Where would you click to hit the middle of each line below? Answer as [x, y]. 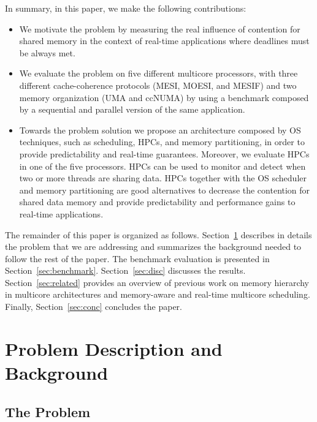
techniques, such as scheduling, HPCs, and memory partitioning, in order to [162, 142]
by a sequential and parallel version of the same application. [132, 109]
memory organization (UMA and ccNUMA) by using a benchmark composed [164, 97]
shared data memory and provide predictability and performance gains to [157, 202]
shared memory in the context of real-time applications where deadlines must [164, 41]
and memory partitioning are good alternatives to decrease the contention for [165, 190]
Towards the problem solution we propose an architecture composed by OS [160, 130]
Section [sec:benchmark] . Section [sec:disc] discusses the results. [125, 270]
